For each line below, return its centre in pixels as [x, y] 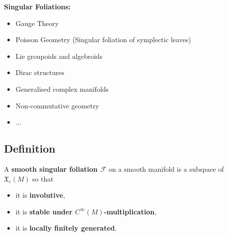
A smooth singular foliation [51, 169]
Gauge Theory [37, 23]
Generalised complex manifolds [62, 89]
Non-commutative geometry [57, 105]
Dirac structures [40, 72]
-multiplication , [130, 211]
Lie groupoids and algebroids [59, 56]
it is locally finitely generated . [66, 228]
